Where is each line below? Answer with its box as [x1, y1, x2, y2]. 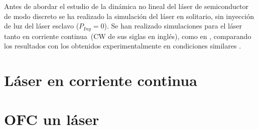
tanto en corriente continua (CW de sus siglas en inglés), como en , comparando [4, 30, 251, 41]
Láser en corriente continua [4, 70, 197, 90]
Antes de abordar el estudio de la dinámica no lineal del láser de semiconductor [4, 1, 248, 11]
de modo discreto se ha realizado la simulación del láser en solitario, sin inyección [4, 10, 254, 21]
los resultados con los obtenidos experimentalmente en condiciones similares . [4, 40, 241, 51]
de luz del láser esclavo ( [4, 20, 79, 31]
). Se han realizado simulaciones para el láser [104, 20, 242, 31]
